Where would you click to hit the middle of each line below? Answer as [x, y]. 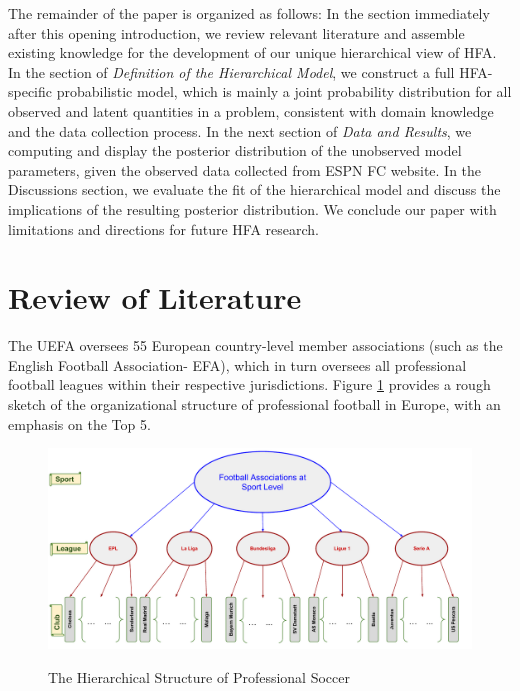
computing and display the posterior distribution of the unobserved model [235, 150]
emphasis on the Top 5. [79, 423]
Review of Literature [155, 297]
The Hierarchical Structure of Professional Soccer [199, 677]
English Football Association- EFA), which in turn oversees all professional [237, 364]
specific [30, 91]
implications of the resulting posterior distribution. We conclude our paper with [252, 208]
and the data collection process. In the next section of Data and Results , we [240, 130]
